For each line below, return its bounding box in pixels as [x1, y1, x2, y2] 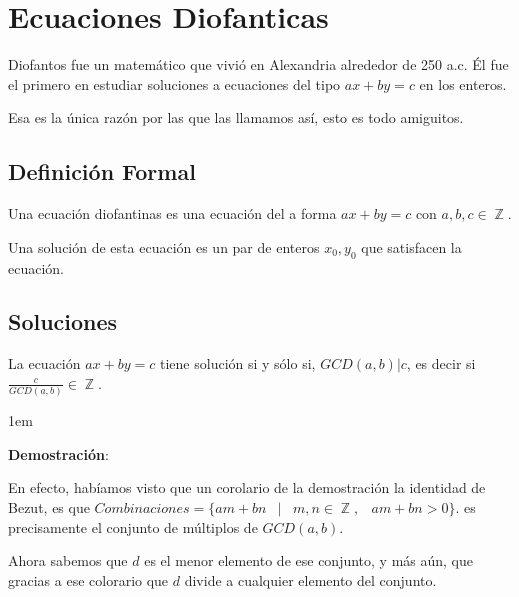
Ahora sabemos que [8, 550, 128, 571]
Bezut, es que [8, 496, 90, 517]
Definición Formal [8, 156, 196, 187]
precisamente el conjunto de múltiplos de [8, 516, 258, 537]
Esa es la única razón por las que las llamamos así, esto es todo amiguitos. [8, 107, 464, 128]
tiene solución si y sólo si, [160, 353, 316, 374]
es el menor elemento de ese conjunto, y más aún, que [144, 550, 474, 571]
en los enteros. [419, 73, 507, 94]
